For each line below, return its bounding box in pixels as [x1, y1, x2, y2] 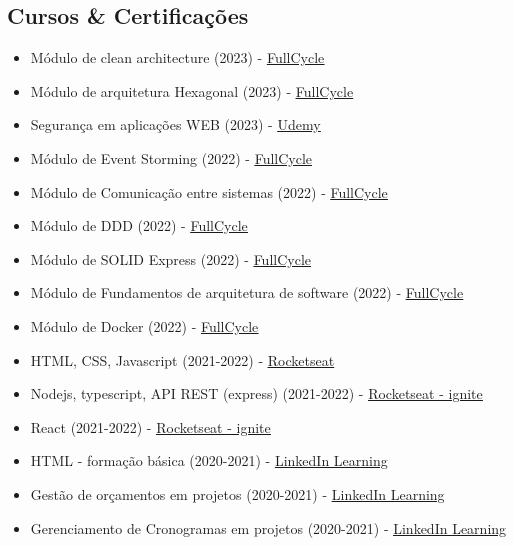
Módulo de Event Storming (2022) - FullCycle [30, 147, 313, 168]
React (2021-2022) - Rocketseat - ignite [30, 416, 271, 437]
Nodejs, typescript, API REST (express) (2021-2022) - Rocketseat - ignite [30, 383, 483, 404]
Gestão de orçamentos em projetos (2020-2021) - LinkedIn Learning [30, 483, 445, 504]
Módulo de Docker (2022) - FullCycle [30, 315, 259, 336]
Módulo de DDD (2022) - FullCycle [30, 215, 248, 236]
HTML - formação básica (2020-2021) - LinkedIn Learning [30, 450, 388, 471]
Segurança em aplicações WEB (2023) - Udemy [30, 114, 321, 135]
